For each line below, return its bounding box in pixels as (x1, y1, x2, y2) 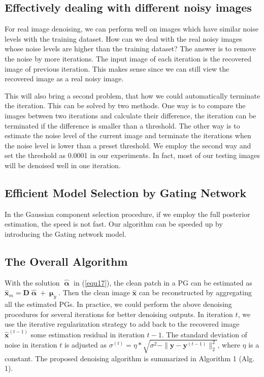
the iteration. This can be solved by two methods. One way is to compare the (5, 100, 246, 111)
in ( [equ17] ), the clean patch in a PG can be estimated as (74, 277, 252, 288)
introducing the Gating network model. (5, 228, 126, 239)
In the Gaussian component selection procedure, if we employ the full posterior (5, 208, 250, 219)
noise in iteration (5, 339, 57, 350)
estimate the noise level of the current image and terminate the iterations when (5, 130, 251, 141)
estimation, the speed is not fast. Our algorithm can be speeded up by (5, 218, 223, 229)
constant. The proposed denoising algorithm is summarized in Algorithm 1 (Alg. (5, 353, 255, 363)
